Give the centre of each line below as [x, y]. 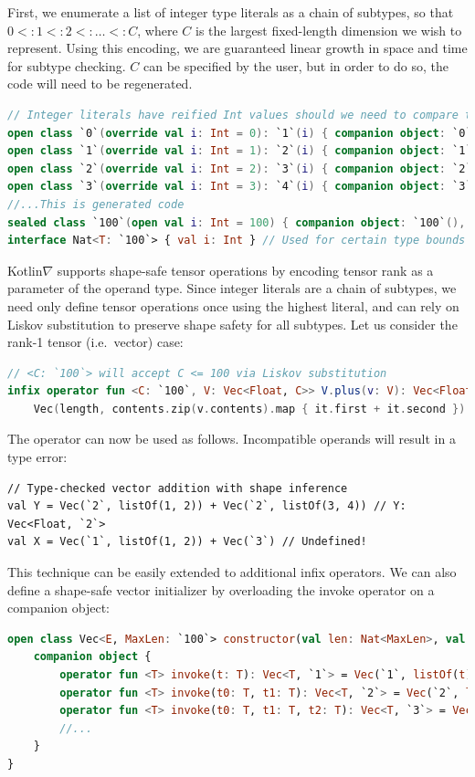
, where [158, 30]
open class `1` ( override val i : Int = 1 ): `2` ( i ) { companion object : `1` [240, 151]
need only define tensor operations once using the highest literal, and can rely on [233, 305]
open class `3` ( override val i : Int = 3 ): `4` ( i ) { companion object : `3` [240, 187]
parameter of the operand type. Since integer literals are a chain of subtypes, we [232, 288]
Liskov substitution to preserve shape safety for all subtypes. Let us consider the [232, 324]
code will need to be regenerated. [100, 84]
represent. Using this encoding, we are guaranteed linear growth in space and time [237, 48]
